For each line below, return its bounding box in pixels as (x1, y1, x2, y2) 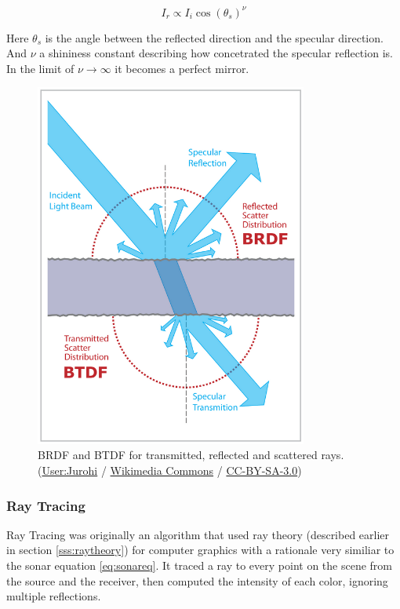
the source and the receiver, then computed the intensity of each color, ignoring (6, 572, 388, 589)
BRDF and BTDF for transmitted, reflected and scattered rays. (38, 447, 344, 463)
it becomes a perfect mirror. (115, 60, 249, 76)
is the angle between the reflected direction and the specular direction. (45, 29, 384, 46)
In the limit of (6, 60, 75, 76)
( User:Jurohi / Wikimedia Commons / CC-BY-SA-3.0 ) (38, 461, 302, 478)
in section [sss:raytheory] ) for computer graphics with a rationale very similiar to (6, 542, 395, 558)
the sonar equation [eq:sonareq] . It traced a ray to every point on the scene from (6, 556, 393, 573)
